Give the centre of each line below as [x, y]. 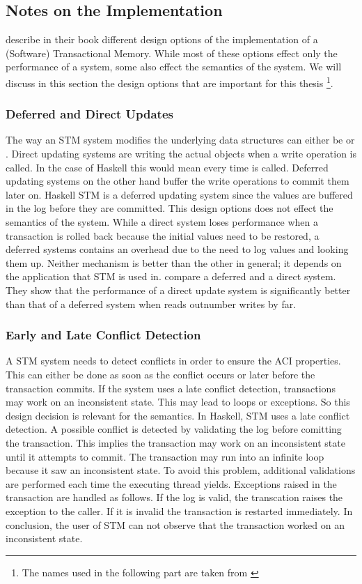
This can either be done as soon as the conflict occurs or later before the [160, 374]
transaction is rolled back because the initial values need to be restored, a [163, 235]
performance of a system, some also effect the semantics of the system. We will [174, 67]
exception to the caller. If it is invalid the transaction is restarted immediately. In [179, 510]
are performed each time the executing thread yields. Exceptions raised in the [171, 483]
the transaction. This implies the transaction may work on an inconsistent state [175, 442]
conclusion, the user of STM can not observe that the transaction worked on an [175, 524]
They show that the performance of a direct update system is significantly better [178, 290]
